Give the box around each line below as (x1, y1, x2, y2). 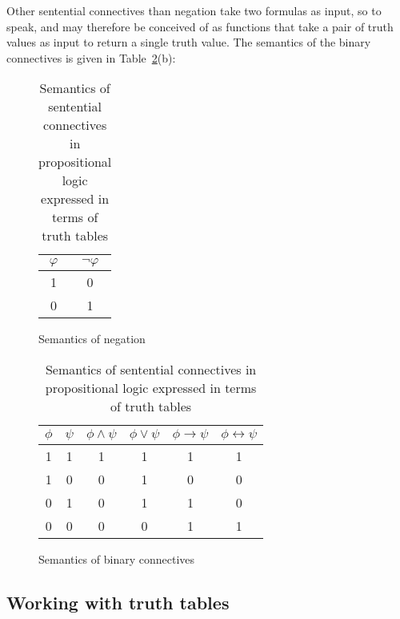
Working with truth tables (6, 589, 230, 614)
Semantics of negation (38, 330, 146, 347)
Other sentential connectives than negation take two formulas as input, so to (6, 2, 382, 18)
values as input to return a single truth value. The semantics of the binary (6, 34, 371, 51)
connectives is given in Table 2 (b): (6, 49, 176, 66)
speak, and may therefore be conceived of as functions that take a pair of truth (6, 18, 394, 34)
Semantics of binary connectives (38, 550, 195, 567)
